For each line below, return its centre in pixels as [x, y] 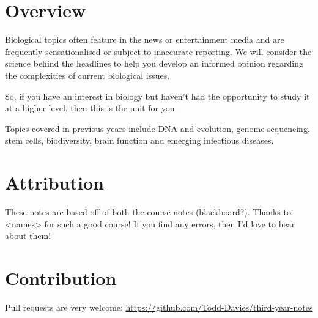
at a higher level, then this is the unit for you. [91, 108]
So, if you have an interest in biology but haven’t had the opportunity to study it [157, 96]
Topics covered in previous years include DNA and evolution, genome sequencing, [157, 128]
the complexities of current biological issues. [87, 75]
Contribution [61, 277]
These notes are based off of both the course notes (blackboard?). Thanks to [148, 212]
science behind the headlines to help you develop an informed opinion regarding [154, 63]
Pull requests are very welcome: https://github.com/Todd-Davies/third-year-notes [159, 307]
